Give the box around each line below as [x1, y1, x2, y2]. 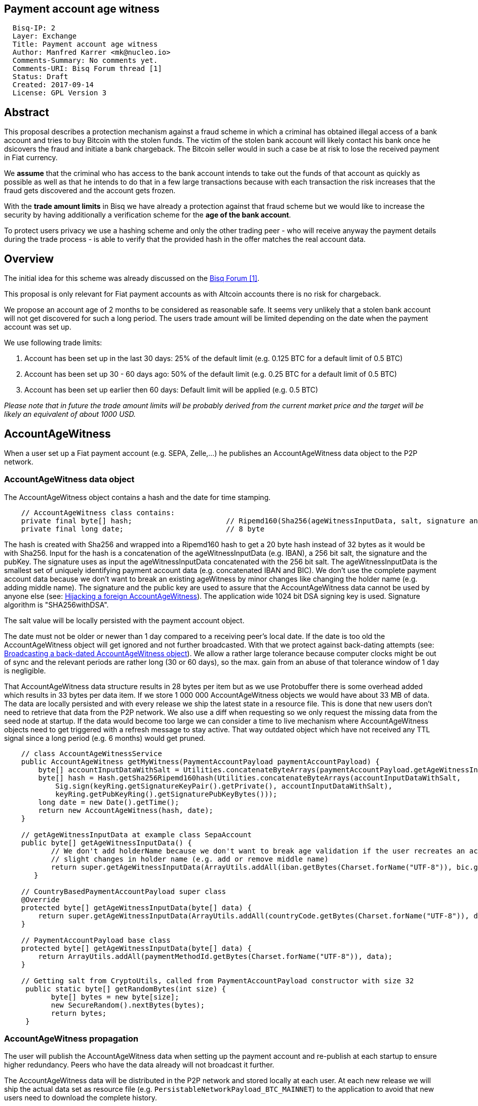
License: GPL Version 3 [12, 89, 107, 97]
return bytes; [51, 1009, 107, 1017]
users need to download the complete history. [4, 1093, 157, 1102]
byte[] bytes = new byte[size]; [51, 992, 179, 1001]
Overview [4, 252, 54, 265]
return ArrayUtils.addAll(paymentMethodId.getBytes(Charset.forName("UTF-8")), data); [38, 952, 393, 960]
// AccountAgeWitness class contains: [21, 508, 175, 517]
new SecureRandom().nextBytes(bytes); [51, 1001, 205, 1009]
